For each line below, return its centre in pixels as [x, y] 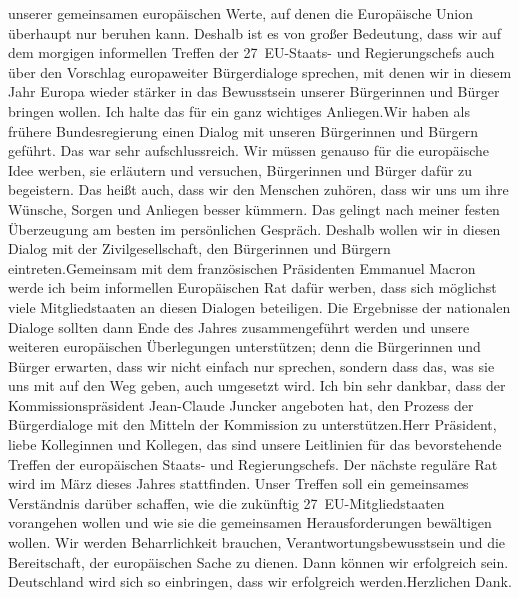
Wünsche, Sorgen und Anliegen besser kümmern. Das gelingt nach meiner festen [254, 208]
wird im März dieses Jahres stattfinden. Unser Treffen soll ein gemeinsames [238, 483]
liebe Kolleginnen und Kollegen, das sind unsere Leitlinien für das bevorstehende [255, 444]
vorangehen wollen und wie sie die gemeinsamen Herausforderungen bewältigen [250, 522]
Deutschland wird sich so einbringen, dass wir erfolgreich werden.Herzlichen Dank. [260, 581]
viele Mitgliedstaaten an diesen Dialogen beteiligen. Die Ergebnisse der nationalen [259, 306]
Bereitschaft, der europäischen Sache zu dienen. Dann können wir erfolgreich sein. [258, 561]
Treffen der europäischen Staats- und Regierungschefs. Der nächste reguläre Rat [253, 463]
